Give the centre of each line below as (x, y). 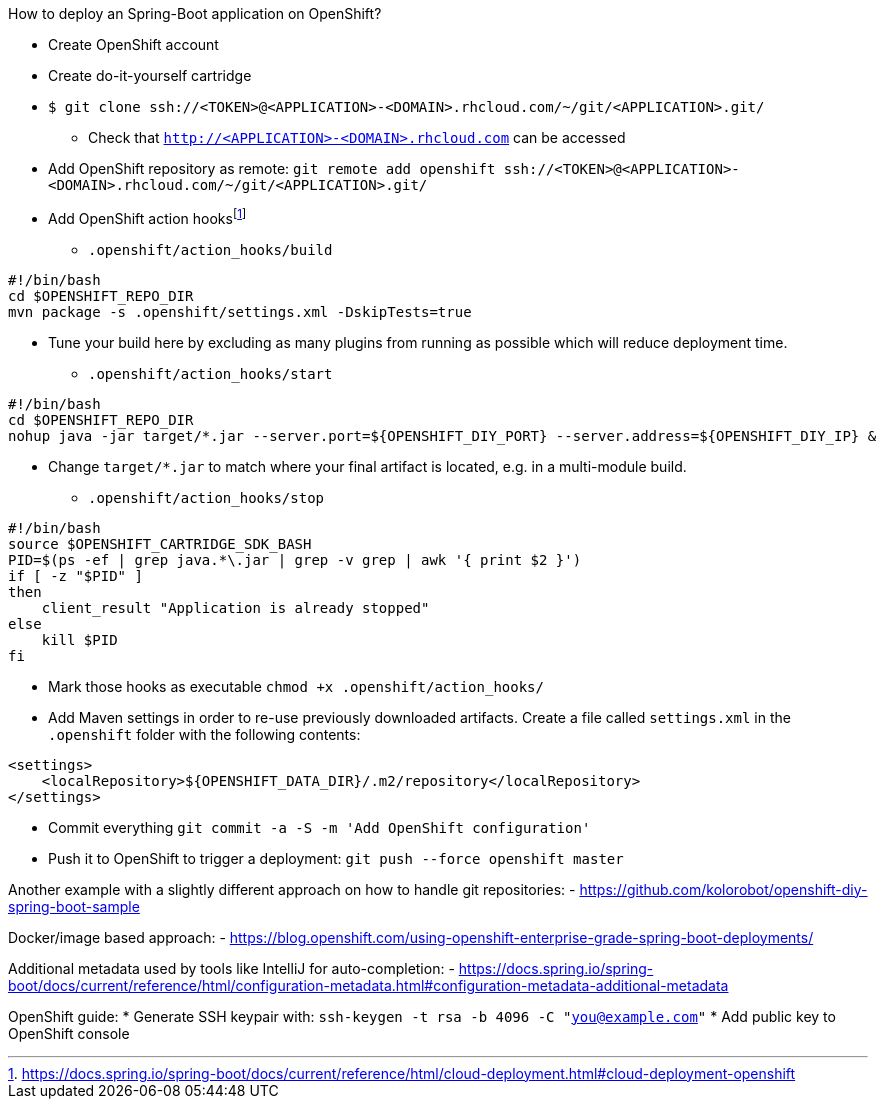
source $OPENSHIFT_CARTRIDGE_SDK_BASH (160, 543)
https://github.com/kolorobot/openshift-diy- (723, 889)
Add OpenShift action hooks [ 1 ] (147, 217)
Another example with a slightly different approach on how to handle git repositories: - (292, 889)
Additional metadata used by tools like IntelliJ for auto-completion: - (231, 968)
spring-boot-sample (74, 906)
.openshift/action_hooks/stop (206, 497)
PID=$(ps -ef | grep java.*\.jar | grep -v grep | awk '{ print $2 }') (295, 559)
